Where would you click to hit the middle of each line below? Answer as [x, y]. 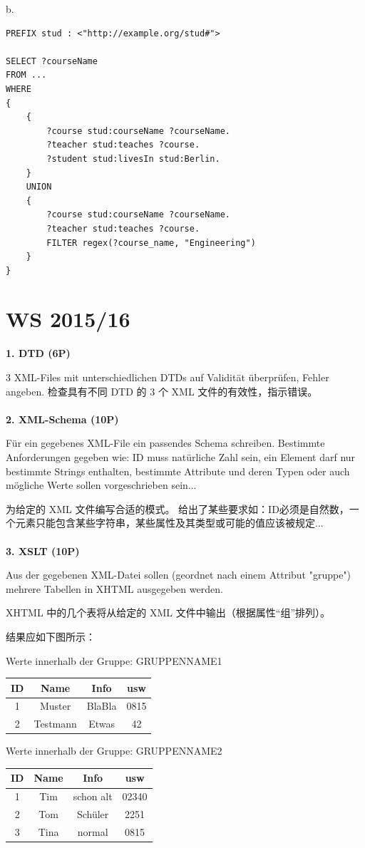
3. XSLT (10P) [43, 550]
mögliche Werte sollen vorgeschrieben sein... [101, 485]
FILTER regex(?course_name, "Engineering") [151, 243]
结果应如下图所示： [51, 636]
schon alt [93, 796]
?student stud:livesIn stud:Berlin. [133, 159]
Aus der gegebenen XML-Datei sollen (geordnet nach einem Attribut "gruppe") [179, 575]
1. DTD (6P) [38, 353]
